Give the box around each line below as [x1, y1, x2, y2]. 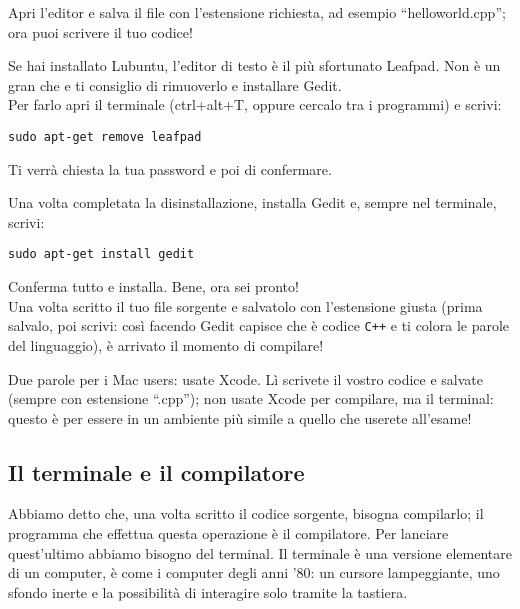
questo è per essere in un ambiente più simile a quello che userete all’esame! [8, 407, 472, 428]
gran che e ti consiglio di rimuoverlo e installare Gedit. [8, 74, 342, 95]
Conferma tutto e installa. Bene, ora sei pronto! [8, 276, 299, 297]
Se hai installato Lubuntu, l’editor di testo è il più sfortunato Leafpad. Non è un [8, 55, 501, 76]
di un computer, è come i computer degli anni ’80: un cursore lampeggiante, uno [8, 562, 500, 583]
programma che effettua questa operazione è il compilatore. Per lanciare [8, 523, 449, 544]
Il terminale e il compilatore [8, 456, 305, 487]
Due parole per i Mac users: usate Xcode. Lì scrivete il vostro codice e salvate [8, 368, 484, 389]
